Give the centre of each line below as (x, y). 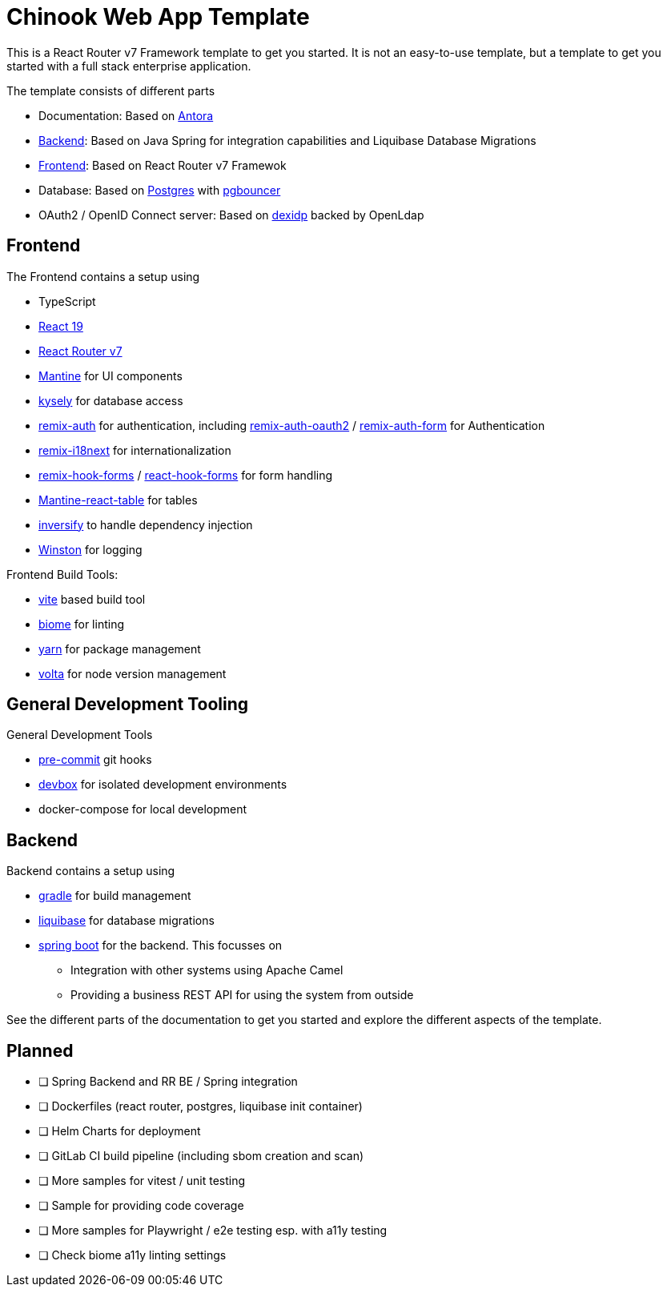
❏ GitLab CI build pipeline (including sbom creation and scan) (201, 1156)
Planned (40, 1050)
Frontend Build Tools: (62, 574)
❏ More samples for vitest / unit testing (142, 1181)
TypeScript (67, 301)
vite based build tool (92, 599)
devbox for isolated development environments (163, 785)
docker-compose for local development (143, 809)
